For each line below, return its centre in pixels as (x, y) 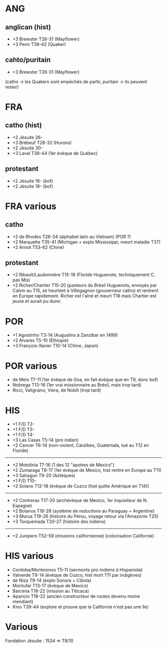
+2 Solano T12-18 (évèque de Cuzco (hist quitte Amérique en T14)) (81, 486)
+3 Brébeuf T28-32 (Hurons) (42, 142)
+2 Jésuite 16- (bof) (33, 181)
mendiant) (23, 602)
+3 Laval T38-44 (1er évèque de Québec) (55, 153)
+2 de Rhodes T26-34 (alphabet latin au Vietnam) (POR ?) (72, 237)
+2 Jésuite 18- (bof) (33, 186)
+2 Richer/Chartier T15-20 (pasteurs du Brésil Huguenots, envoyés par (85, 285)
